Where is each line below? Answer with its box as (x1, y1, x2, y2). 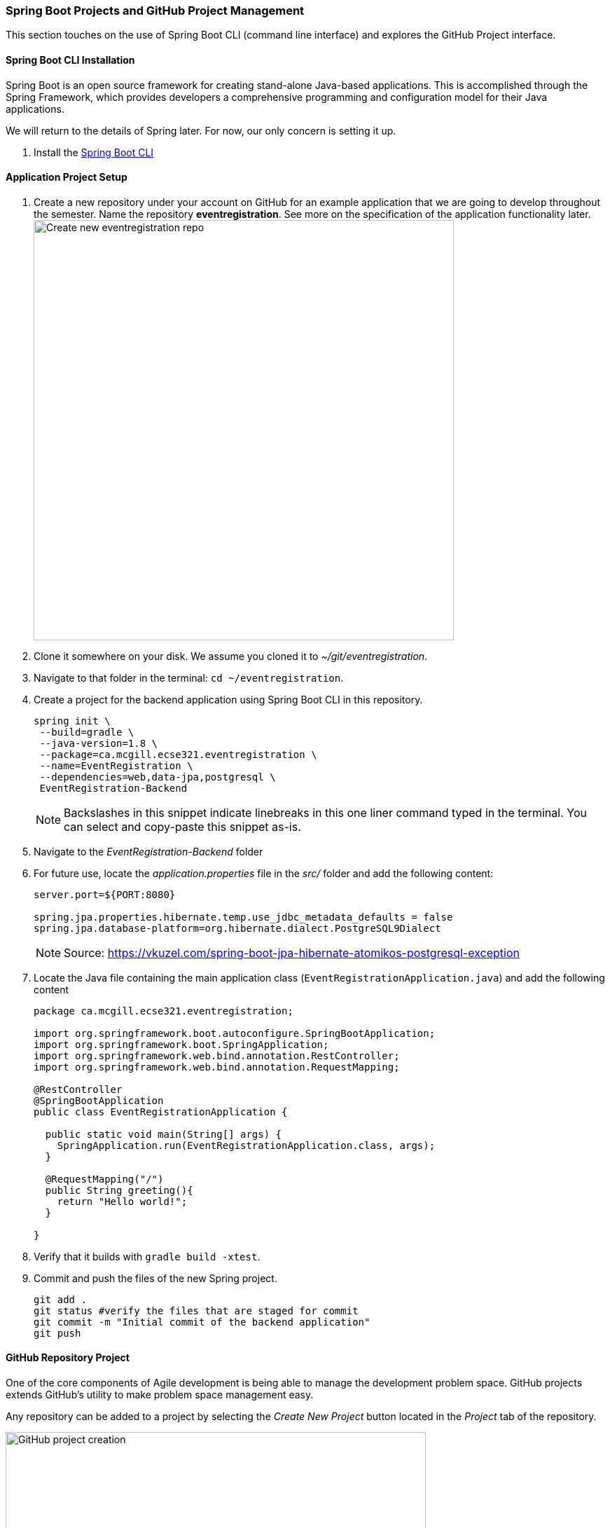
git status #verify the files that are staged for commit (34, 1305, 359, 1316)
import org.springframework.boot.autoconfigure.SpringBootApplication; (34, 1027, 436, 1039)
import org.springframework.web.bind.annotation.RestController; (34, 1049, 400, 1061)
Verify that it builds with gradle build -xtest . (34, 1250, 261, 1262)
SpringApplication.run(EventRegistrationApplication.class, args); (57, 1139, 436, 1151)
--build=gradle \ (39, 726, 134, 738)
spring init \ (34, 715, 111, 727)
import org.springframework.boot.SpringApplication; (34, 1038, 329, 1050)
